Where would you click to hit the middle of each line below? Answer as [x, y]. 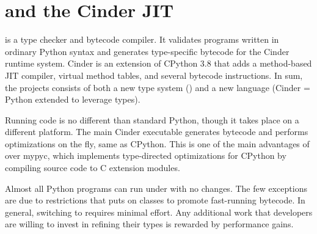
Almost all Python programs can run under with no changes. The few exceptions [156, 188]
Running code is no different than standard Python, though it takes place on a [152, 119]
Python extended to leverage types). [73, 99]
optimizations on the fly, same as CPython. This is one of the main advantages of [157, 143]
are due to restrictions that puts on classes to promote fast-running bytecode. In [155, 200]
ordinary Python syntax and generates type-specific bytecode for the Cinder [147, 51]
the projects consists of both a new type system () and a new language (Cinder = [158, 87]
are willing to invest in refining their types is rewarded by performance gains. [149, 224]
